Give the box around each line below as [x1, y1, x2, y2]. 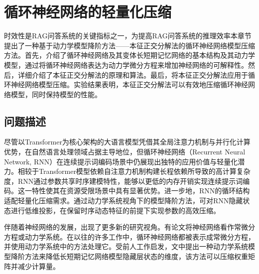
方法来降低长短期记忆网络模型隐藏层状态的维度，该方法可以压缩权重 [24, 251, 248, 262]
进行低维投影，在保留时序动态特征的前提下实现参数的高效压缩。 [10, 205, 220, 215]
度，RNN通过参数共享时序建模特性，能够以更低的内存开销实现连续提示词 [4, 175, 243, 186]
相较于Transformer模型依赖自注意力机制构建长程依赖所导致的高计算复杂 [17, 166, 251, 176]
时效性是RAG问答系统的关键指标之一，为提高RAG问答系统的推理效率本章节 [4, 30, 252, 41]
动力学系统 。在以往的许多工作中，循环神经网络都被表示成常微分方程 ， [24, 231, 255, 242]
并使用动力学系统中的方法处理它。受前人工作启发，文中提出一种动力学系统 [4, 241, 248, 252]
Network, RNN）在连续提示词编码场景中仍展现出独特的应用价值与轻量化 [4, 156, 238, 166]
